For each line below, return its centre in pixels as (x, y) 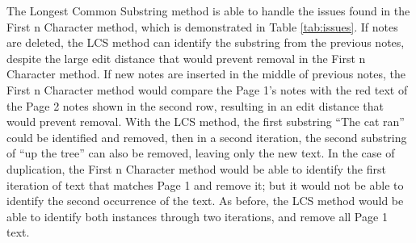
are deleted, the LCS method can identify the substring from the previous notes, (206, 42)
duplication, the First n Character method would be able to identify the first (196, 168)
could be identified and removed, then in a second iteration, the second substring (207, 137)
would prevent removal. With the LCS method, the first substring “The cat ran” (206, 121)
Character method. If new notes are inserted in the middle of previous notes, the (206, 74)
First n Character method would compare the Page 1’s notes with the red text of (207, 89)
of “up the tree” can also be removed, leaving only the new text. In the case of (201, 153)
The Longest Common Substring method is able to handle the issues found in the (208, 10)
